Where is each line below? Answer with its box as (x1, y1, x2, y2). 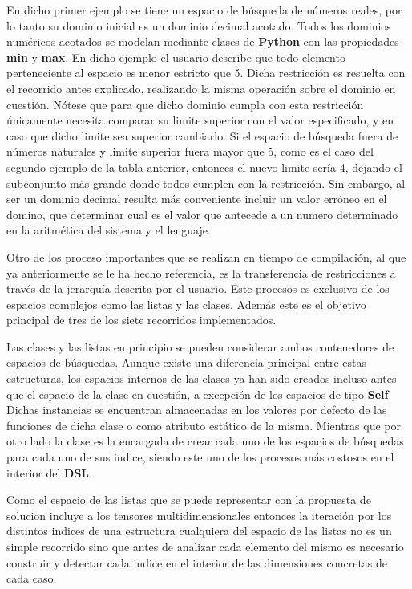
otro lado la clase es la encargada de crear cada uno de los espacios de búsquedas (6, 433, 404, 449)
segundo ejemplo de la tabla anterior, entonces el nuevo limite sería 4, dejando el (6, 158, 402, 175)
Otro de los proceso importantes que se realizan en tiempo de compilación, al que (6, 248, 406, 265)
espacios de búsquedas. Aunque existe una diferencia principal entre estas (6, 354, 367, 371)
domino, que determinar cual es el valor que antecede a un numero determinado (6, 205, 398, 222)
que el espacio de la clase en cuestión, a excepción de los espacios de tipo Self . (6, 385, 392, 402)
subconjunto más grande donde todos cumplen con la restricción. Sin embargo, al (6, 174, 406, 191)
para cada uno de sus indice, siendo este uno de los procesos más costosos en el (6, 449, 394, 465)
